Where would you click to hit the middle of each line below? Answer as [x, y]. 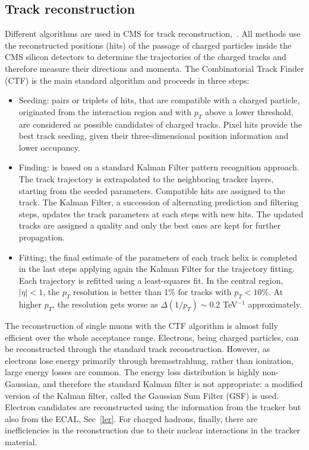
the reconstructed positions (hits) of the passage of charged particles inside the [148, 45]
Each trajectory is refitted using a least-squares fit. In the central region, [151, 280]
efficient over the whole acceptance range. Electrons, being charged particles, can [152, 337]
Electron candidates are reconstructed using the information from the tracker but [153, 407]
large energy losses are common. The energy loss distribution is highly [132, 372]
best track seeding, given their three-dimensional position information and [154, 136]
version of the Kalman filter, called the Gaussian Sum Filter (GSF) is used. [142, 395]
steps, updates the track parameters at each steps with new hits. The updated [161, 213]
